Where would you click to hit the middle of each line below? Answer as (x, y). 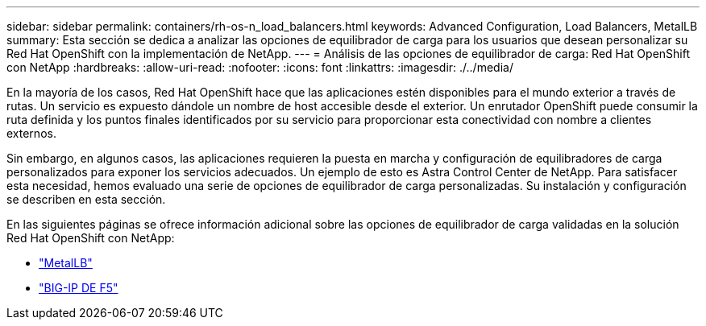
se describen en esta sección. (86, 199)
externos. (31, 133)
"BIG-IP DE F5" (79, 288)
